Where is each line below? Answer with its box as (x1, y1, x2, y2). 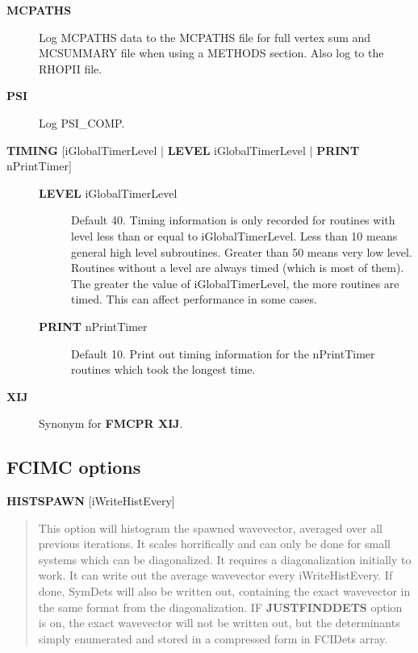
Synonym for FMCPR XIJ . (39, 415, 183, 432)
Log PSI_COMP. (39, 114, 125, 131)
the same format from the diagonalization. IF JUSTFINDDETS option (38, 598, 403, 615)
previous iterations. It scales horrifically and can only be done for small (38, 535, 391, 552)
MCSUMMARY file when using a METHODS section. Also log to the (39, 44, 384, 61)
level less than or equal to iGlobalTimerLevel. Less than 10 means (71, 227, 398, 244)
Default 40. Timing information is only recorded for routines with (71, 211, 395, 228)
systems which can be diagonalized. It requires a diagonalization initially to (38, 550, 412, 567)
